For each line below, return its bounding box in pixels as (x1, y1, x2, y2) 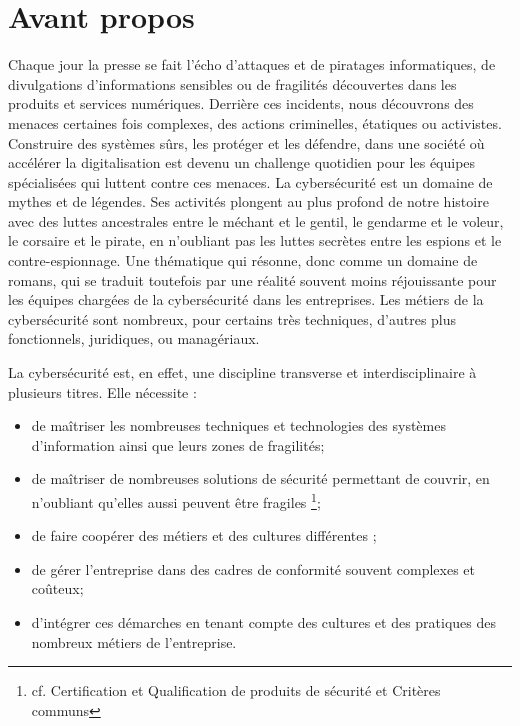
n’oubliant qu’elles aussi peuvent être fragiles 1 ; (31, 489, 321, 512)
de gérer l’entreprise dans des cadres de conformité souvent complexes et (31, 558, 475, 579)
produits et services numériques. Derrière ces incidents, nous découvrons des (8, 93, 474, 114)
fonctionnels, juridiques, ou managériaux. (8, 328, 260, 349)
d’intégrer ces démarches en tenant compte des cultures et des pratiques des (31, 612, 497, 633)
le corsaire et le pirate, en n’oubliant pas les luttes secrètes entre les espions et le (8, 230, 502, 251)
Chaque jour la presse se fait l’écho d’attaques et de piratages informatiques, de (8, 54, 496, 75)
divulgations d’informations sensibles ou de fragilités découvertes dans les (8, 73, 457, 94)
